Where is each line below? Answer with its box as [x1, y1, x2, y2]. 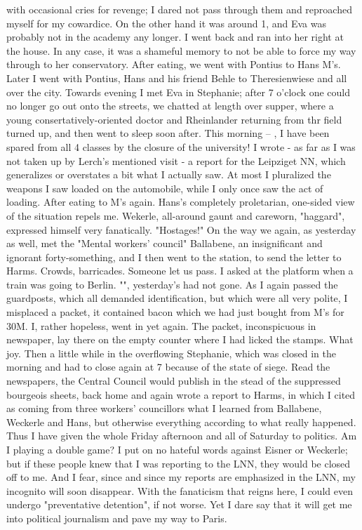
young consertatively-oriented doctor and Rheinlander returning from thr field [6, 112, 342, 126]
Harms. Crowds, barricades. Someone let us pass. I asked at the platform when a [6, 263, 354, 278]
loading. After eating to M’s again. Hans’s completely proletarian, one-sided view [6, 194, 355, 209]
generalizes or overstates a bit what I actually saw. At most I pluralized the [6, 167, 331, 182]
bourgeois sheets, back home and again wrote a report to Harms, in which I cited [6, 387, 356, 402]
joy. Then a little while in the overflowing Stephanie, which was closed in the [6, 345, 336, 360]
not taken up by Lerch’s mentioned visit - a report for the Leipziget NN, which [6, 153, 346, 168]
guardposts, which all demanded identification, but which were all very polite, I [6, 291, 348, 305]
